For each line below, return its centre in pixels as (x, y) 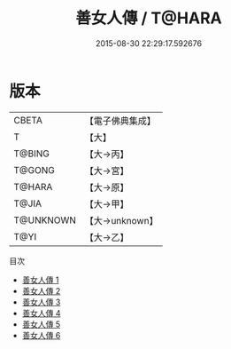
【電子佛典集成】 (120, 121)
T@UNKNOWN (45, 220)
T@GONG (34, 170)
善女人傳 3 (41, 302)
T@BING (32, 154)
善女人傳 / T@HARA (149, 18)
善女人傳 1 (40, 280)
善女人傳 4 (41, 313)
